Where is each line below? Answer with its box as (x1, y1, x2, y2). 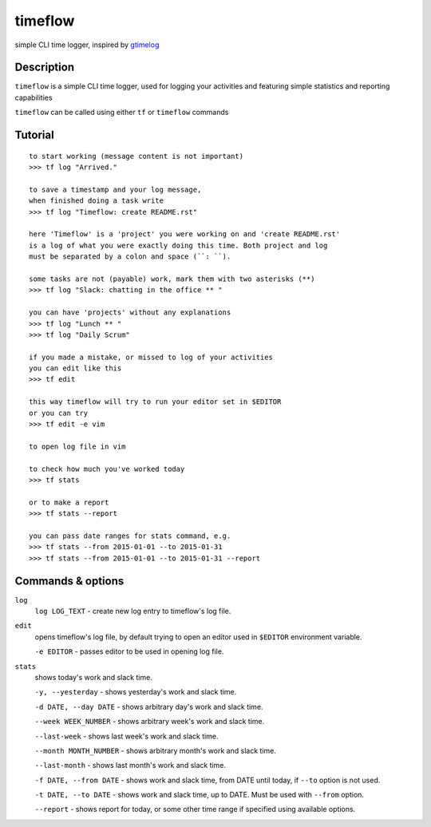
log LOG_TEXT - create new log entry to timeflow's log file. (34, 607, 231, 615)
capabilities (14, 93, 53, 102)
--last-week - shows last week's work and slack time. (34, 731, 219, 741)
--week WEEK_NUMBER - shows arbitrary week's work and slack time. (34, 717, 265, 726)
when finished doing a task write (29, 196, 164, 205)
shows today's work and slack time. (34, 672, 153, 682)
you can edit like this (29, 364, 122, 373)
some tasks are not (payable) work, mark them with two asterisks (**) (29, 274, 315, 283)
